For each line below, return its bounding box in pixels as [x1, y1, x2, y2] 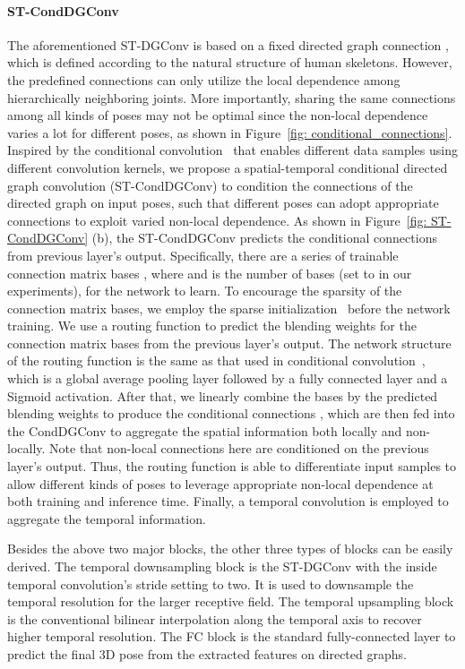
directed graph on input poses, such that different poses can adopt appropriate [7, 193, 439, 212]
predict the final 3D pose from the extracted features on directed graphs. [7, 644, 407, 663]
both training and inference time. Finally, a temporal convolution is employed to [7, 492, 449, 510]
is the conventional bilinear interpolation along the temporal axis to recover [7, 609, 422, 628]
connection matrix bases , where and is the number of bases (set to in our [7, 263, 412, 282]
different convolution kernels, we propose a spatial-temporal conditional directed [7, 158, 448, 176]
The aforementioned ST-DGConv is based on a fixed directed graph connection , [7, 35, 449, 54]
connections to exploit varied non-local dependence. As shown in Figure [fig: [7, 210, 427, 229]
